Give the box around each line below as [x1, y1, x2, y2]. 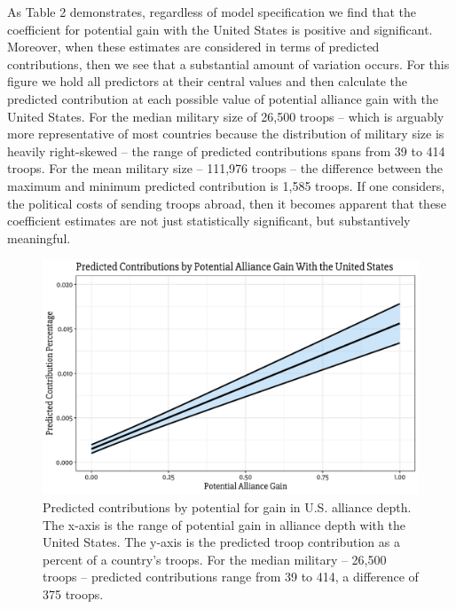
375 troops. [43, 584, 104, 603]
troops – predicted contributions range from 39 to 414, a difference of [43, 567, 419, 586]
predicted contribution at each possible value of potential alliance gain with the [7, 89, 438, 107]
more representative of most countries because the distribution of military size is [7, 124, 444, 143]
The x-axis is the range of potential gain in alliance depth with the [43, 515, 405, 534]
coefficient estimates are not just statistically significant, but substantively [7, 211, 411, 230]
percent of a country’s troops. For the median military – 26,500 [43, 550, 387, 568]
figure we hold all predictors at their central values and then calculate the [7, 72, 408, 91]
